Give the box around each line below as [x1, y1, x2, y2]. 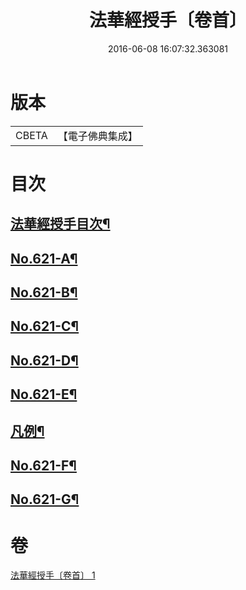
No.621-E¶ [10, 386, 78, 403]
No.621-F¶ [10, 457, 77, 474]
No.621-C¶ [10, 318, 80, 335]
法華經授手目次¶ [10, 216, 111, 233]
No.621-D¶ [10, 352, 79, 369]
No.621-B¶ [10, 284, 78, 301]
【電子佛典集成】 [57, 129, 138, 143]
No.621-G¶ [10, 491, 80, 508]
